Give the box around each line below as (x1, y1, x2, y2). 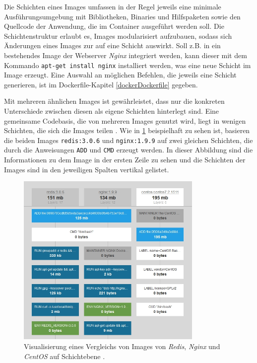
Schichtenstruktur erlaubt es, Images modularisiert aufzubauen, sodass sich (4, 30, 232, 41)
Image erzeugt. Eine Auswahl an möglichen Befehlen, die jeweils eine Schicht (4, 70, 237, 80)
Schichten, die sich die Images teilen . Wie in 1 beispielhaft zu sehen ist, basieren (4, 125, 250, 136)
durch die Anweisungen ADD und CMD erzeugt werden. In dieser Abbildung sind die (4, 145, 253, 155)
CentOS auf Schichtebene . (24, 351, 105, 361)
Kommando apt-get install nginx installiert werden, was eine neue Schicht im (4, 60, 251, 70)
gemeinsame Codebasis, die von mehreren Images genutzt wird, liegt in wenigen (4, 115, 246, 126)
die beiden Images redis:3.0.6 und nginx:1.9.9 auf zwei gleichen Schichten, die (4, 135, 253, 145)
